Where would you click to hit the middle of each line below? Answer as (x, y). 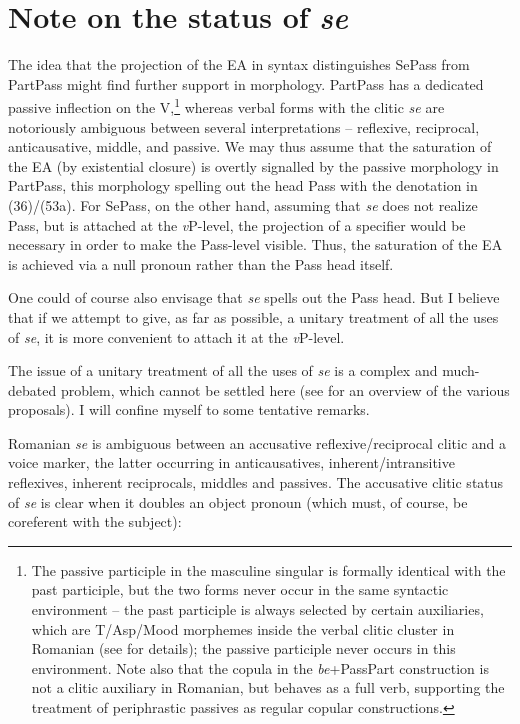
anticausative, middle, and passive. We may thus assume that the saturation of (250, 146)
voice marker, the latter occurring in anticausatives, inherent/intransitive (231, 462)
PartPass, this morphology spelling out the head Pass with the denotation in (243, 185)
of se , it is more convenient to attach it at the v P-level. (176, 336)
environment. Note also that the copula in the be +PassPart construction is (260, 667)
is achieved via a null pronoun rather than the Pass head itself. (201, 263)
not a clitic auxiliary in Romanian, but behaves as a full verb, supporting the (268, 687)
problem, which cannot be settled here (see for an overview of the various (285, 389)
